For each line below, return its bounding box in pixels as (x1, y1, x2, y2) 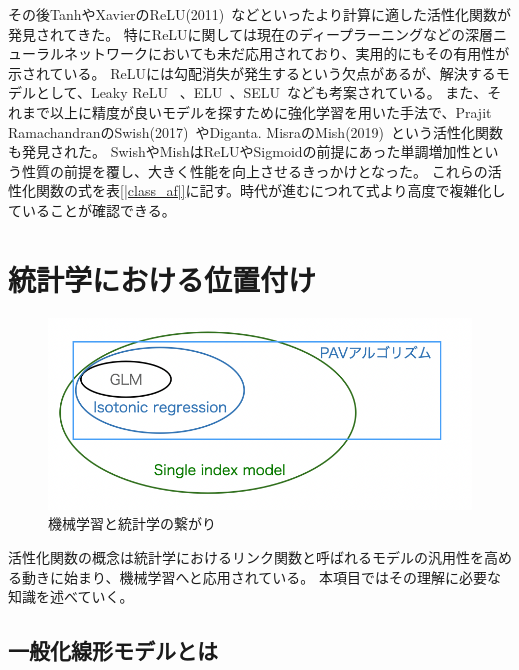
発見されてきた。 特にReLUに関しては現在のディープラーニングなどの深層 (8, 23, 494, 44)
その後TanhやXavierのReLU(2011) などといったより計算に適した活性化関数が (8, 4, 512, 24)
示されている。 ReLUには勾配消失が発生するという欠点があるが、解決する (8, 62, 496, 83)
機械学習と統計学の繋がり (48, 513, 216, 534)
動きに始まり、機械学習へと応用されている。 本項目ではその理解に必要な (21, 566, 501, 587)
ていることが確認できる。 (8, 199, 176, 220)
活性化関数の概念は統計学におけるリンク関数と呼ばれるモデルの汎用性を (8, 546, 484, 567)
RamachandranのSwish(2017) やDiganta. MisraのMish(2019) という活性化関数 (8, 121, 504, 142)
